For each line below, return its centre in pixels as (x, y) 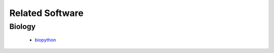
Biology (23, 26)
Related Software (46, 13)
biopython (45, 40)
